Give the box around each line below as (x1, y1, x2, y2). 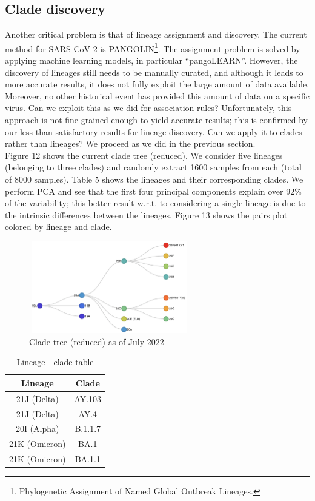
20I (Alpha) (15, 422, 59, 435)
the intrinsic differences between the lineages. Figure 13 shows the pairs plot (5, 208, 288, 221)
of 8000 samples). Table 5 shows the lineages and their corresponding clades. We (5, 172, 303, 185)
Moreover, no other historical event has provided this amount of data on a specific (5, 89, 310, 102)
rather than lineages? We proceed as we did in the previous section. (5, 137, 256, 150)
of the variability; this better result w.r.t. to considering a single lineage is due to (5, 197, 306, 209)
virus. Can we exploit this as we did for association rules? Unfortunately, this (5, 101, 292, 114)
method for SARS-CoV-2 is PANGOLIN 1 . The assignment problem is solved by (5, 40, 300, 55)
